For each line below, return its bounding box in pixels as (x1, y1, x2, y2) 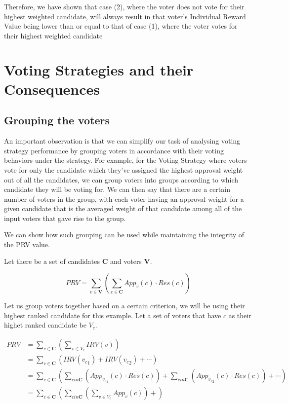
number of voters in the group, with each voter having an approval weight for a (4, 193, 244, 204)
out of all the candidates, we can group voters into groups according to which (4, 174, 239, 184)
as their (228, 310, 251, 320)
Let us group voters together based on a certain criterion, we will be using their (4, 300, 245, 311)
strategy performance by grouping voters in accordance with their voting (4, 145, 224, 155)
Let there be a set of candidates (4, 256, 100, 266)
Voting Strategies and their (4, 59, 194, 79)
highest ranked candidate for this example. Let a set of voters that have (4, 310, 221, 320)
